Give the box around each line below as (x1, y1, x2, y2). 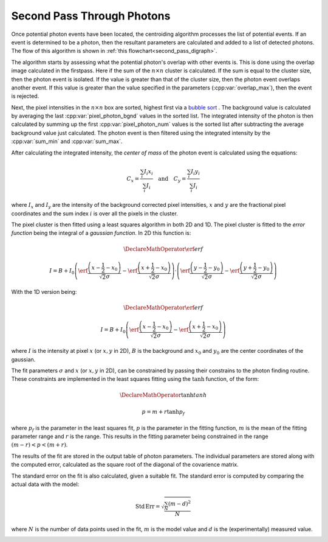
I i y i (190, 168, 200, 176)
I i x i (143, 168, 153, 176)
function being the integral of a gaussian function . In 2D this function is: (11, 229, 191, 237)
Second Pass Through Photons (11, 9, 171, 23)
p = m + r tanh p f (142, 408, 185, 417)
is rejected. (11, 92, 39, 100)
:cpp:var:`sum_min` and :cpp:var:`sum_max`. (11, 137, 123, 145)
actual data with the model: (11, 481, 80, 488)
